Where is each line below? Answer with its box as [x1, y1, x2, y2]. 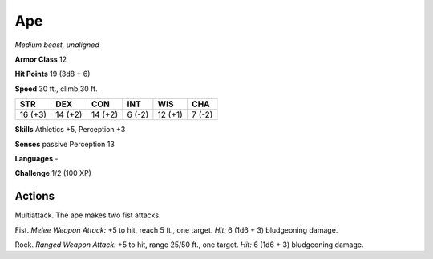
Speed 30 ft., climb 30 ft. [14, 84, 98, 94]
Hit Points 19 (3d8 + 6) [14, 69, 91, 79]
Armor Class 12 [14, 54, 67, 64]
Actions [14, 189, 55, 203]
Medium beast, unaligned [14, 40, 99, 50]
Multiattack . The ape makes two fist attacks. [14, 210, 161, 220]
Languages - [14, 153, 59, 163]
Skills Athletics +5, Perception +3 [14, 125, 126, 134]
